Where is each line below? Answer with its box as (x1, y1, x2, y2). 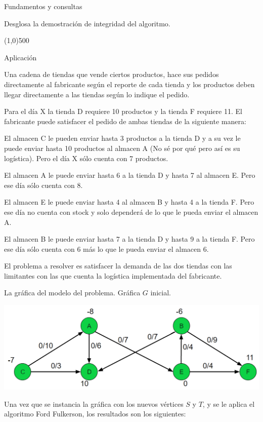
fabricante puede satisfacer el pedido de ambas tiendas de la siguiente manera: (4, 116, 246, 126)
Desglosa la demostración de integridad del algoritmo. (4, 18, 170, 28)
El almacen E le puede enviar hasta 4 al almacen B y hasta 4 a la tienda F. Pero (4, 197, 254, 207)
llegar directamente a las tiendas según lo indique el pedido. (4, 89, 190, 99)
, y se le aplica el (202, 398, 255, 409)
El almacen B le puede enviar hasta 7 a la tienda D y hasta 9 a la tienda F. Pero (4, 234, 255, 244)
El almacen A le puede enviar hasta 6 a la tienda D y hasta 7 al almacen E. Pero (4, 170, 255, 180)
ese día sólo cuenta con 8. (4, 179, 83, 190)
